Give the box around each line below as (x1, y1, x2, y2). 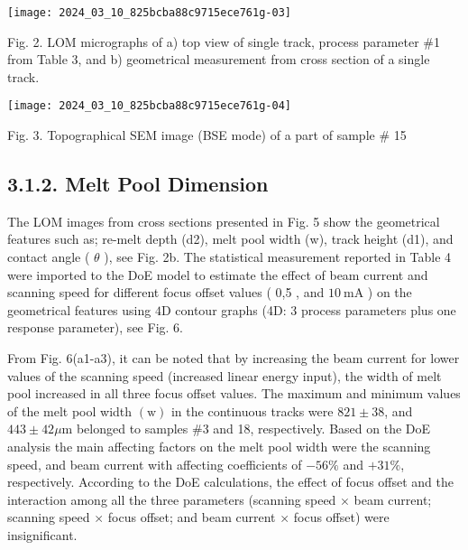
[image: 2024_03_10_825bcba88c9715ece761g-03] (7, 6, 291, 19)
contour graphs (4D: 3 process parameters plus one (175, 300, 456, 319)
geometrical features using (7, 300, 151, 319)
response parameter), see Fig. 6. (7, 318, 183, 337)
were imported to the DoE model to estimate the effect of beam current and (7, 265, 428, 284)
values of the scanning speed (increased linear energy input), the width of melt (7, 366, 442, 385)
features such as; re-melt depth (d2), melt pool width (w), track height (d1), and (7, 229, 454, 248)
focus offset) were (293, 508, 390, 527)
